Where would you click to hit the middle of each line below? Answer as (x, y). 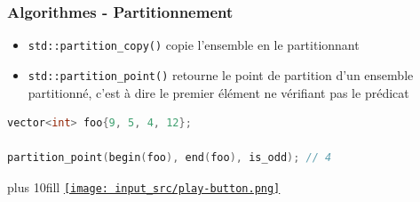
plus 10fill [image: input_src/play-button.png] (144, 186)
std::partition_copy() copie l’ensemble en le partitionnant (194, 45)
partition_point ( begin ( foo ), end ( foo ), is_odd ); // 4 (170, 158)
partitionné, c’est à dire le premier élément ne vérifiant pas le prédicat (218, 92)
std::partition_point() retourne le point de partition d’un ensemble (221, 74)
